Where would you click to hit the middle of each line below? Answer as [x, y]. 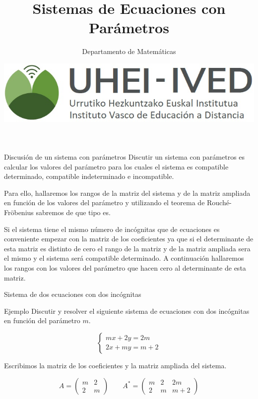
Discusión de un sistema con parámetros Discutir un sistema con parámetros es [125, 157]
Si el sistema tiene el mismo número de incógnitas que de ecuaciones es [112, 229]
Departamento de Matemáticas [129, 51]
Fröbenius [19, 212]
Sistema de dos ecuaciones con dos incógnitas [73, 294]
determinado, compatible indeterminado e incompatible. [89, 176]
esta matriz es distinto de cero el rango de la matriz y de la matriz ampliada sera [127, 248]
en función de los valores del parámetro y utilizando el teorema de [104, 202]
